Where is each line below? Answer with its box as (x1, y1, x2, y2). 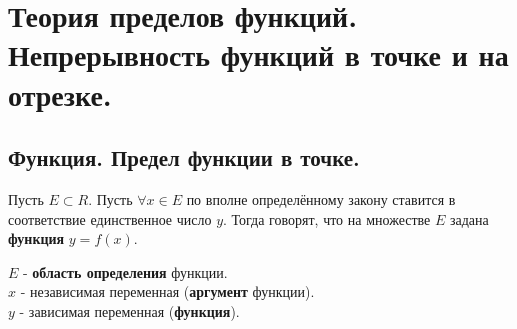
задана (449, 208, 489, 229)
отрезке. (8, 73, 112, 114)
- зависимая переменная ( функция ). (19, 300, 240, 321)
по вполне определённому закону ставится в (186, 188, 456, 209)
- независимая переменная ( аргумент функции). (20, 281, 315, 302)
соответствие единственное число (8, 208, 212, 229)
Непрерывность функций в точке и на (8, 34, 509, 75)
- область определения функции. (23, 261, 228, 282)
